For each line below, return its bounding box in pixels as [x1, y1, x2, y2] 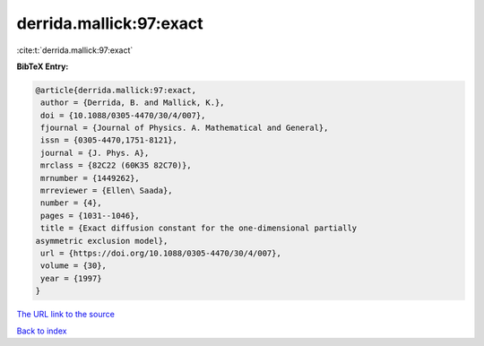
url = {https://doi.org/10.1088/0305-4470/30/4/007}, [40, 248, 281, 258]
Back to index [16, 325, 67, 336]
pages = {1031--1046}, [40, 211, 141, 221]
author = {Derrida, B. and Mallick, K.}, [40, 98, 225, 108]
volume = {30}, [40, 261, 108, 271]
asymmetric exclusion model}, [35, 236, 169, 246]
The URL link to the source [16, 309, 116, 320]
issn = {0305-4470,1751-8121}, [40, 135, 178, 145]
